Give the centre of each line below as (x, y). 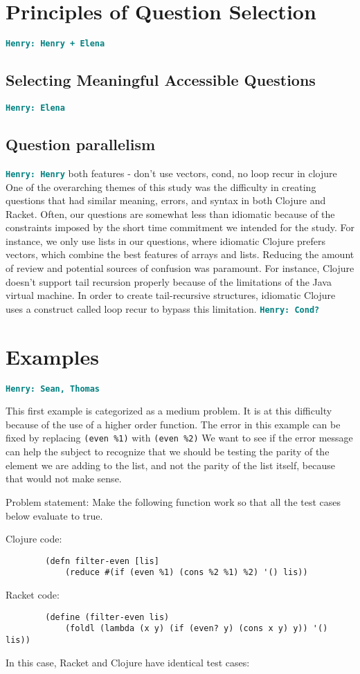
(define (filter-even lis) (107, 617)
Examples (52, 356)
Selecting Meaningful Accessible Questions (161, 80)
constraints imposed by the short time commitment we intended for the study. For (180, 227)
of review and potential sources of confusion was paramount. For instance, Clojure (180, 268)
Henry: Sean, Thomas (53, 389)
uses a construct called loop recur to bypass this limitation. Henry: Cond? (163, 308)
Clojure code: (34, 539)
